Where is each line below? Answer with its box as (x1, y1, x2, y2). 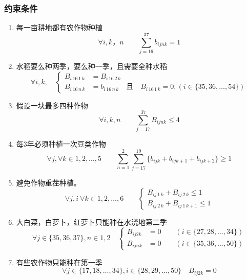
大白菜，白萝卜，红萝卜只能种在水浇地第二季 (16, 216, 167, 227)
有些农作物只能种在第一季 (16, 256, 102, 267)
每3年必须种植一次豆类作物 (16, 138, 106, 149)
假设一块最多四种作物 (16, 100, 88, 110)
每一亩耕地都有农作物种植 (16, 22, 102, 33)
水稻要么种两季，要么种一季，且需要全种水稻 (16, 60, 167, 71)
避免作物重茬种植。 (16, 177, 81, 188)
